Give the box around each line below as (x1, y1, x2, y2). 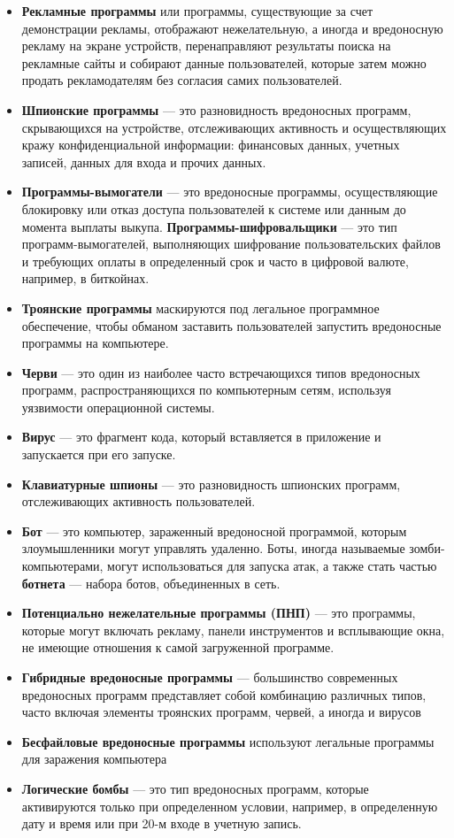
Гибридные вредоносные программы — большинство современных (21, 668, 398, 686)
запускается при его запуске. (21, 445, 176, 464)
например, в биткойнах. (21, 269, 150, 288)
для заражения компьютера (21, 750, 167, 768)
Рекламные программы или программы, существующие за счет (21, 2, 373, 19)
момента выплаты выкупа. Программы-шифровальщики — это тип (21, 217, 397, 235)
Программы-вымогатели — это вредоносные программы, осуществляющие (21, 182, 438, 201)
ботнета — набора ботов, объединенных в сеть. (21, 573, 281, 592)
